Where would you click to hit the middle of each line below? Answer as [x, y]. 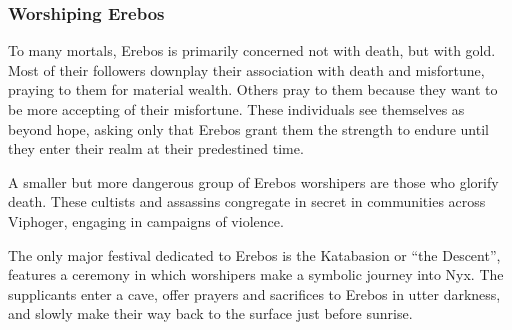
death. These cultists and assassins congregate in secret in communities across [247, 201]
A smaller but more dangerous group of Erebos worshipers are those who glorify [253, 181]
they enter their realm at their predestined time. [156, 148]
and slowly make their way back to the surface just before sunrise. [210, 313]
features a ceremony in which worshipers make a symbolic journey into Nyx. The [256, 274]
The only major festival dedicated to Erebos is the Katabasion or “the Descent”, [254, 254]
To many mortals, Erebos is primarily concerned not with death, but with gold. [252, 50]
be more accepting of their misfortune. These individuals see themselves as [236, 109]
